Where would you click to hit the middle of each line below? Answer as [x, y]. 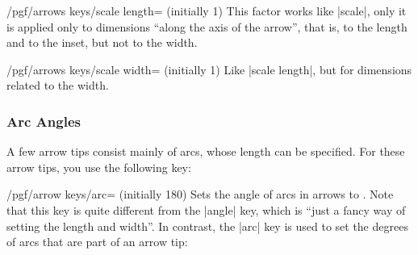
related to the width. [58, 85]
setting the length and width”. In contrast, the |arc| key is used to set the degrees [207, 226]
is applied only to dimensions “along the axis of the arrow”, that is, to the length [207, 26]
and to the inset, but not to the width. [102, 42]
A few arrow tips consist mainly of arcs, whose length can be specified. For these [206, 151]
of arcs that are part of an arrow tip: [97, 242]
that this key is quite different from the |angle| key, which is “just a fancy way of [206, 209]
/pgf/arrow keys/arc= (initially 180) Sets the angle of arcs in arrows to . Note [200, 194]
